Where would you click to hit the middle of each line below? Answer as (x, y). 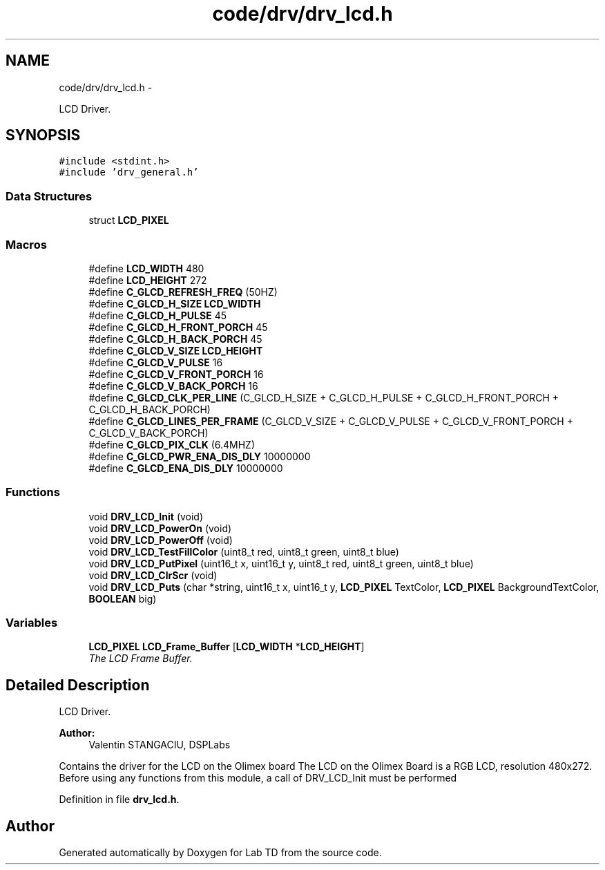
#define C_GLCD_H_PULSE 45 (157, 315)
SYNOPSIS (43, 135)
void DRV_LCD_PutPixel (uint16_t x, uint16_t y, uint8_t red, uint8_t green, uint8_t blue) (281, 563)
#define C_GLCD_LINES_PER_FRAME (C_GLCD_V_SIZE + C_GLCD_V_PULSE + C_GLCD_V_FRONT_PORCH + (331, 421)
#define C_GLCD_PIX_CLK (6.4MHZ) (172, 444)
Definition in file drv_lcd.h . (119, 800)
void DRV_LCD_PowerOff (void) (161, 540)
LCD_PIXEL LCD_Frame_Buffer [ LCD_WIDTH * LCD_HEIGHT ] (227, 647)
